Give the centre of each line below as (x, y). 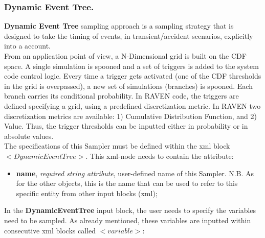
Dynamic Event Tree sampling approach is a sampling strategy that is (119, 26)
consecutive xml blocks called (50, 230)
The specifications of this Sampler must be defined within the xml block (117, 146)
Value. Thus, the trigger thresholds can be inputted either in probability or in (126, 126)
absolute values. (29, 136)
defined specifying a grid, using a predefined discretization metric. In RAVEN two (132, 105)
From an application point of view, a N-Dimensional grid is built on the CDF (125, 56)
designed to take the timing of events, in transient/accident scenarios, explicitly (129, 35)
